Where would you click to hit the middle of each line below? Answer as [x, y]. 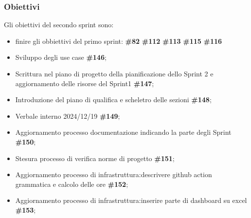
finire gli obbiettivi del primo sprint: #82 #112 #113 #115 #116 [119, 41]
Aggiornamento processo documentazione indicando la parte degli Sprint [123, 132]
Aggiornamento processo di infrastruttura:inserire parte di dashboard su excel [131, 200]
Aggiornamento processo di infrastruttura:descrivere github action [114, 174]
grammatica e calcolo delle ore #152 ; [72, 184]
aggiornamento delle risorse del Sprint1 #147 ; [85, 83]
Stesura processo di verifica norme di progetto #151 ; [95, 158]
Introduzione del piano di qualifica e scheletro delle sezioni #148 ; [113, 100]
